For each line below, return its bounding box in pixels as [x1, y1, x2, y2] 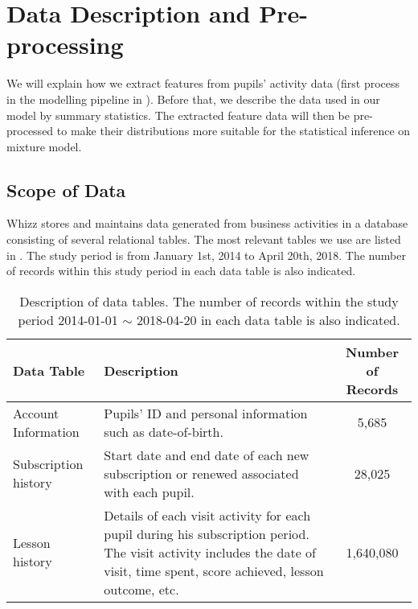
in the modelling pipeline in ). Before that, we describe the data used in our [6, 90, 380, 107]
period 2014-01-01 [18, 310, 118, 329]
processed [6, 122, 54, 139]
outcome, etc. [104, 579, 179, 599]
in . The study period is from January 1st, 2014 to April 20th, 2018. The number [6, 246, 406, 263]
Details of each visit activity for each [104, 505, 311, 525]
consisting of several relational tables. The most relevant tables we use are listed [6, 231, 401, 248]
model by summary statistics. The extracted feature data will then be [6, 106, 350, 123]
